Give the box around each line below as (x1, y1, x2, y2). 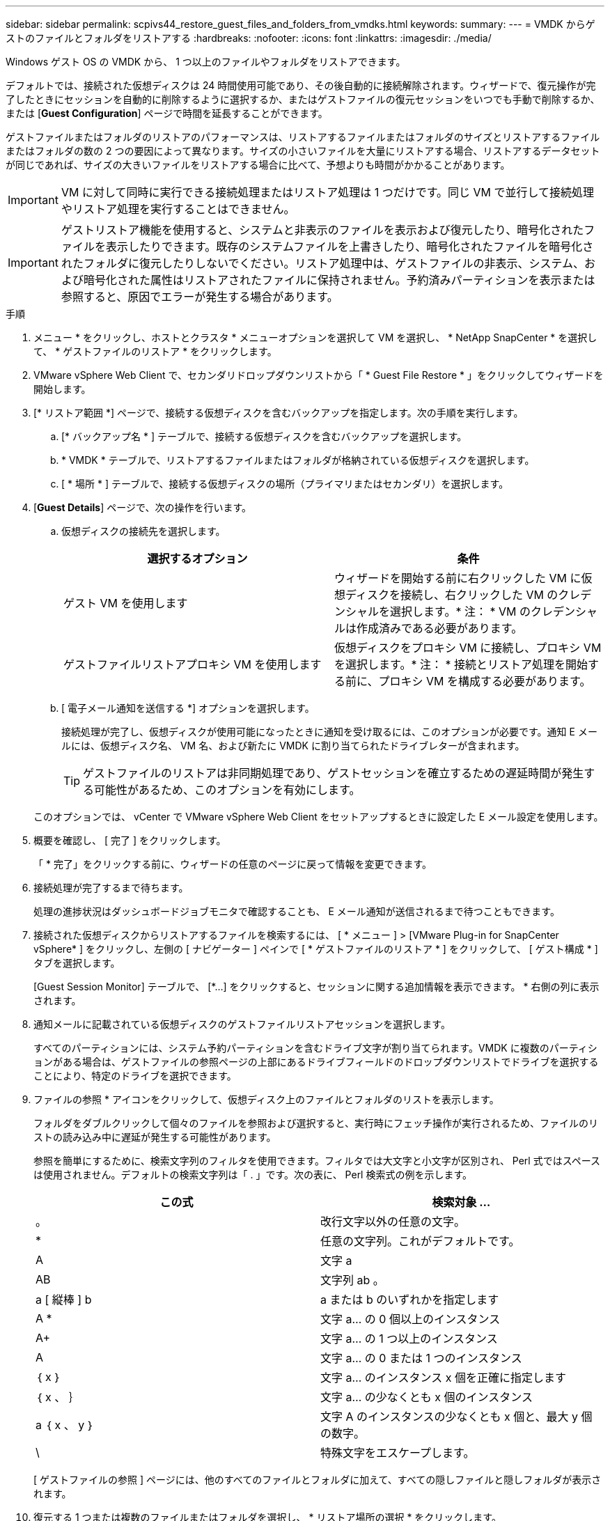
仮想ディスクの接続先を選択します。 (61, 525, 226, 537)
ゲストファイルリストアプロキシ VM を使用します (63, 657, 322, 671)
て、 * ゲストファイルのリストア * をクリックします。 (33, 345, 277, 357)
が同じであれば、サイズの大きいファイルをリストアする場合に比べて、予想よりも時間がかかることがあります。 (6, 159, 510, 171)
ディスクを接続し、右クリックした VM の (345, 588, 558, 602)
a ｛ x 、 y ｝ (36, 1418, 95, 1432)
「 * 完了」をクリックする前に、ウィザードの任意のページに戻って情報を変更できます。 (33, 858, 432, 870)
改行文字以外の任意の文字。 (320, 1215, 466, 1228)
